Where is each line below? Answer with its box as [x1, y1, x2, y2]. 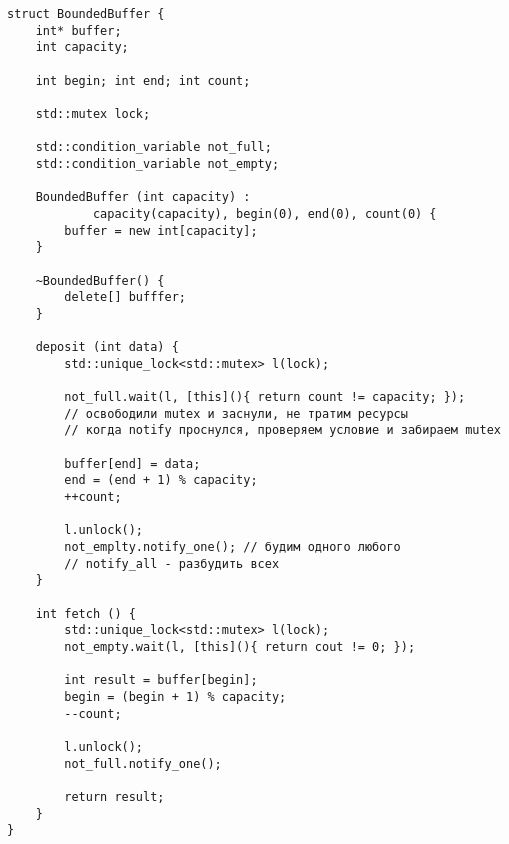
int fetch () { [35, 606, 136, 621]
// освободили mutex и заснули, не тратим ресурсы [64, 406, 408, 421]
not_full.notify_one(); [64, 756, 222, 771]
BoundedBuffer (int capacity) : [35, 190, 251, 205]
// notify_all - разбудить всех [64, 556, 280, 571]
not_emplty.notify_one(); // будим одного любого [64, 540, 401, 554]
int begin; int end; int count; [35, 73, 251, 88]
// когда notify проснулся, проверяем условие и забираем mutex [64, 423, 501, 438]
